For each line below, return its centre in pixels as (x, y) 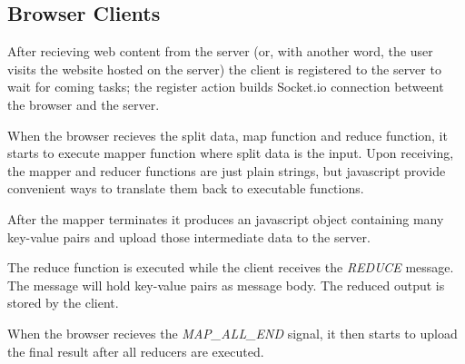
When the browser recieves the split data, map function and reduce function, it (228, 135)
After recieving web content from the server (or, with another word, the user (220, 51)
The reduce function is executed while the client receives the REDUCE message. (231, 267)
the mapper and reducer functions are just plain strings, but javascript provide (227, 170)
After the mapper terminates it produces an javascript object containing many (226, 218)
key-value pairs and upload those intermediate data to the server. (189, 236)
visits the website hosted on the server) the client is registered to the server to (224, 69)
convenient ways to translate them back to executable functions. (186, 188)
